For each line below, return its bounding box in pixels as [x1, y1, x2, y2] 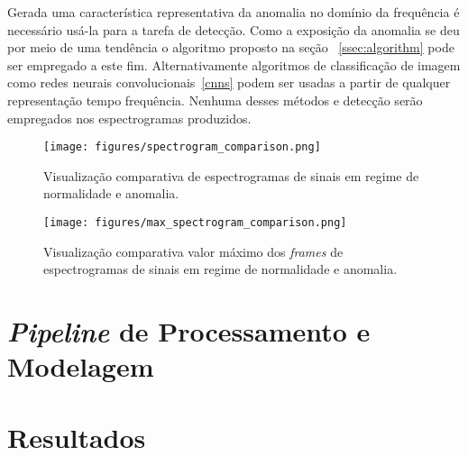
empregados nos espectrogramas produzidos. [7, 108, 252, 127]
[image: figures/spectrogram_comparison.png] [43, 141, 321, 154]
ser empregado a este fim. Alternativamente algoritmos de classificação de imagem [7, 55, 461, 74]
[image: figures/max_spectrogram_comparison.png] [43, 216, 347, 229]
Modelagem [7, 348, 154, 385]
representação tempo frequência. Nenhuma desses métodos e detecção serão [7, 90, 423, 109]
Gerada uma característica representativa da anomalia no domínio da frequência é [7, 3, 460, 21]
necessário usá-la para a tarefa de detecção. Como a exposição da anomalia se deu [7, 20, 460, 39]
